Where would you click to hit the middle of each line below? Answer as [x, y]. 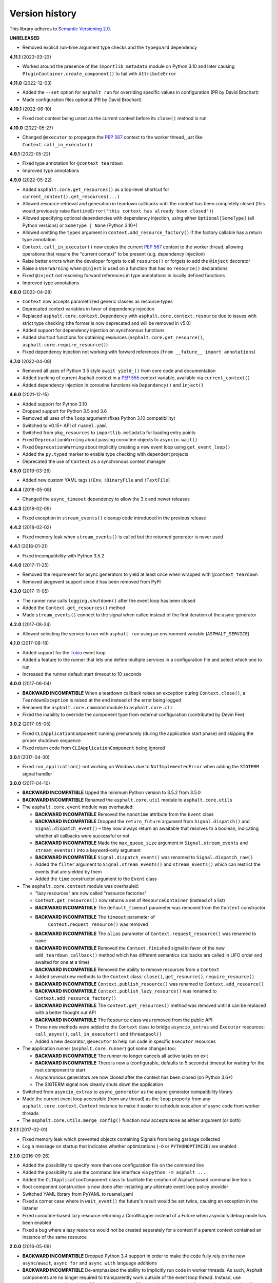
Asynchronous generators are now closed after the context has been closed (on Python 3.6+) [134, 1077]
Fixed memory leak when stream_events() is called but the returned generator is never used [123, 537]
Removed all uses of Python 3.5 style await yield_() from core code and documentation [119, 371]
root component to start [60, 1070]
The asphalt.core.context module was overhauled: [81, 886]
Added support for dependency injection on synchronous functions [93, 330]
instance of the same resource [55, 1237]
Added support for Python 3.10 [55, 404]
